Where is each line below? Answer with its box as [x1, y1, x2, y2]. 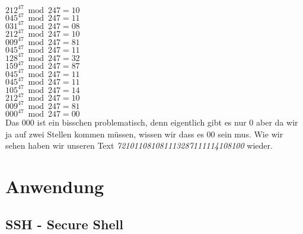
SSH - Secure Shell [5, 214, 123, 233]
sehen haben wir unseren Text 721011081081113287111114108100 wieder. [5, 139, 273, 152]
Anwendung [5, 174, 104, 198]
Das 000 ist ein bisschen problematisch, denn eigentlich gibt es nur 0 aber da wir [5, 116, 298, 128]
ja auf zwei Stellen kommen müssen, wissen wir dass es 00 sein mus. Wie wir [5, 127, 283, 140]
